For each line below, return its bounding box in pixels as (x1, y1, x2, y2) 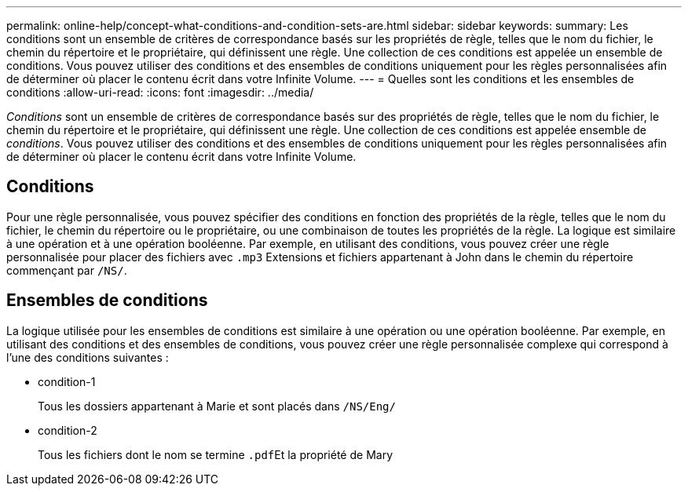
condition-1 (38, 374, 96, 388)
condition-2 (38, 423, 97, 437)
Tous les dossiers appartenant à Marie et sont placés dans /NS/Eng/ (38, 399, 396, 413)
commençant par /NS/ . (6, 263, 127, 277)
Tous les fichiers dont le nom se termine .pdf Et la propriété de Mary (38, 447, 393, 461)
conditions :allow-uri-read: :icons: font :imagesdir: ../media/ (6, 86, 314, 99)
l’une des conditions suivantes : (6, 350, 169, 364)
